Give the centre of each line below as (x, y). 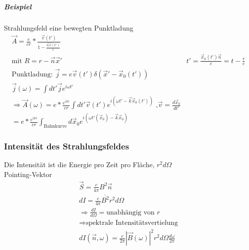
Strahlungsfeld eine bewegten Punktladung (69, 27)
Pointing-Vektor (28, 174)
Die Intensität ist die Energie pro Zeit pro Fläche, (79, 164)
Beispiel (18, 6)
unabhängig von (130, 212)
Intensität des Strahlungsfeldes (67, 146)
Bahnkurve (55, 126)
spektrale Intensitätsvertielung (132, 223)
